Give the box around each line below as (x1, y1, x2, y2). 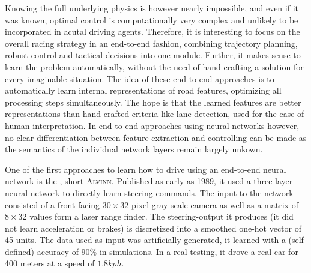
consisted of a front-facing (5, 198, 100, 211)
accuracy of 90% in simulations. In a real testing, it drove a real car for (37, 245, 298, 257)
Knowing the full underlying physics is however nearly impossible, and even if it (5, 2, 298, 14)
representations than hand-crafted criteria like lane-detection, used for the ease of (5, 107, 304, 120)
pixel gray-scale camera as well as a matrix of (131, 198, 298, 211)
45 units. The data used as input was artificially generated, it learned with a (5, 233, 286, 246)
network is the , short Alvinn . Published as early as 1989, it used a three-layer (5, 175, 293, 187)
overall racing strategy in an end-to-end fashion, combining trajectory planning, (5, 37, 298, 49)
